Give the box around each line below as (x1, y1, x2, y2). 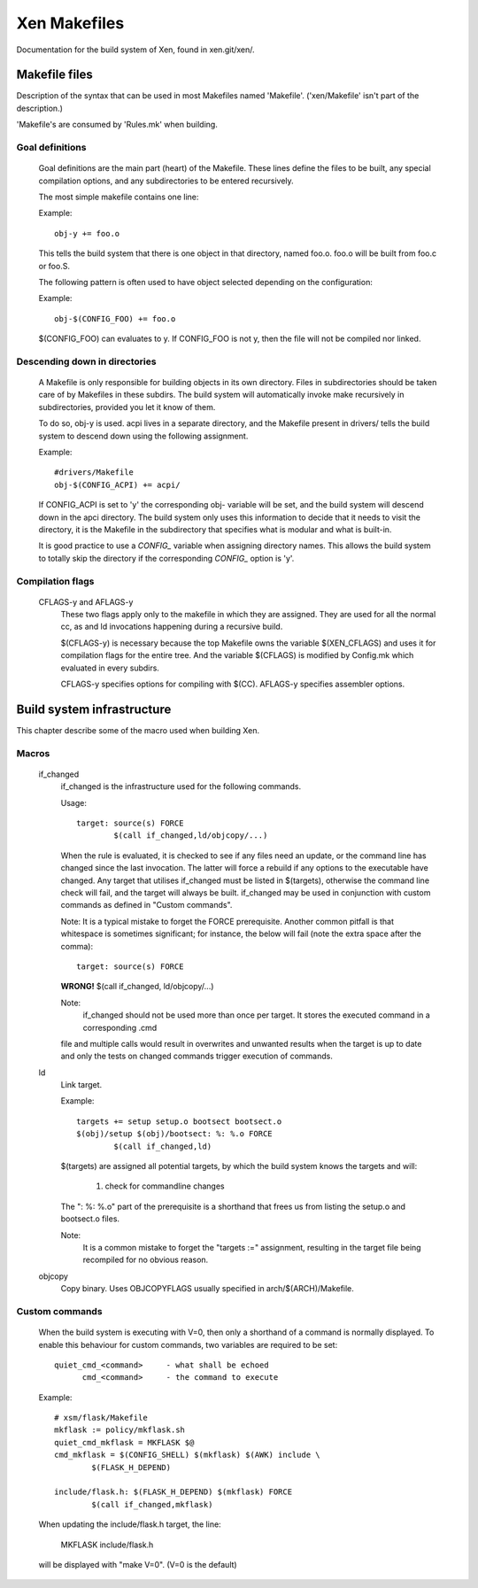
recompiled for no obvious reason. (82, 1254, 209, 1266)
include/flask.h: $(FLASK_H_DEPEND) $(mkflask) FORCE (54, 1487, 292, 1497)
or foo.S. (38, 260, 71, 271)
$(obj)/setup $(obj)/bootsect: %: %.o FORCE (76, 1129, 274, 1139)
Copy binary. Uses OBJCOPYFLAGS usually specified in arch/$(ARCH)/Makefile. (60, 1283, 354, 1294)
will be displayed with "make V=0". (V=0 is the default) (38, 1559, 238, 1569)
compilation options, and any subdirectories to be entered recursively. (38, 175, 294, 186)
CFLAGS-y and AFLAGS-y (38, 596, 134, 607)
